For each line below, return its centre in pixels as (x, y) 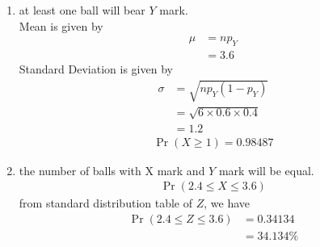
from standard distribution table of (106, 203)
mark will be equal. (266, 170)
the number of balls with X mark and (112, 170)
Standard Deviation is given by (96, 69)
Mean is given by (61, 25)
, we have (227, 203)
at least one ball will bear (82, 10)
